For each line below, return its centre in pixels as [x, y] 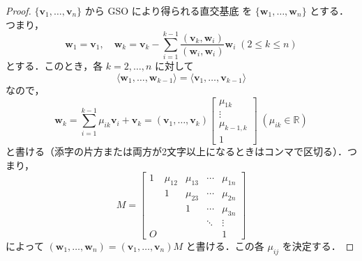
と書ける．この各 [225, 245]
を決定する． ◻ [318, 245]
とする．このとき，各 [54, 66]
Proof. [18, 10]
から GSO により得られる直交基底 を [168, 10]
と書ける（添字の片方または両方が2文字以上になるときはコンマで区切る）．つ [181, 151]
